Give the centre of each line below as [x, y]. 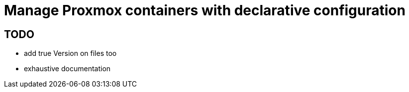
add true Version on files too [70, 53]
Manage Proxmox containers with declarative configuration [205, 10]
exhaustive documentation [67, 69]
